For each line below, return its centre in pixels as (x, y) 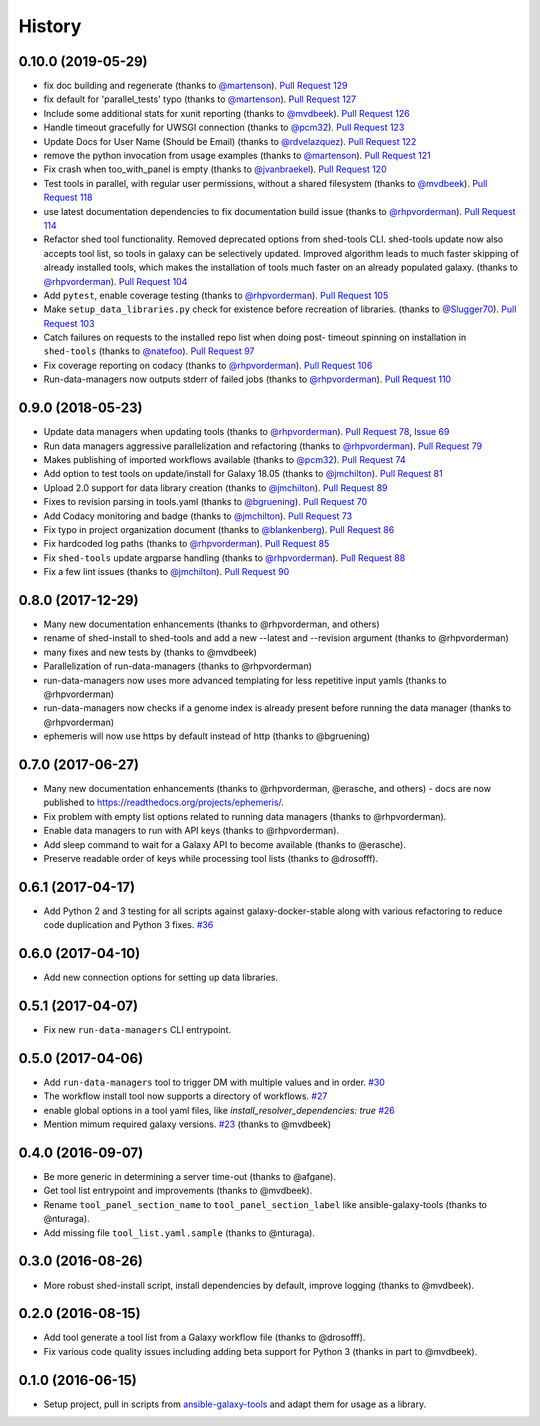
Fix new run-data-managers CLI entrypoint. (137, 1030)
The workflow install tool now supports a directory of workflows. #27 (185, 1096)
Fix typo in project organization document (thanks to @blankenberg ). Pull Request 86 (219, 529)
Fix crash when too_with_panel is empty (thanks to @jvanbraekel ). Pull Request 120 (215, 169)
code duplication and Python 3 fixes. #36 (128, 925)
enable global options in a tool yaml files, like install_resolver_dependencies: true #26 (219, 1110)
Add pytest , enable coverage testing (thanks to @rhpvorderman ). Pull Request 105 (216, 295)
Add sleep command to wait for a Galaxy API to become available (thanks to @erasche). (225, 844)
